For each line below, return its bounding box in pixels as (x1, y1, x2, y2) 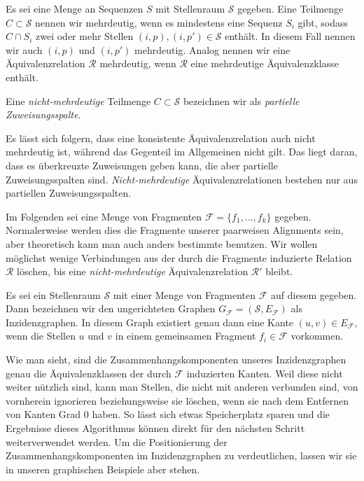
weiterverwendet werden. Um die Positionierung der (6, 434, 227, 449)
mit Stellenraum (155, 1, 225, 15)
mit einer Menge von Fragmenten (113, 287, 256, 302)
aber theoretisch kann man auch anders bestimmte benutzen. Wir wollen (6, 236, 318, 251)
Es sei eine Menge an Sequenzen (6, 1, 143, 15)
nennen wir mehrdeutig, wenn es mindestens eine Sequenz (35, 15, 283, 29)
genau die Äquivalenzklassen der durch (6, 365, 171, 380)
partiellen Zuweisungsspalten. (6, 186, 132, 200)
